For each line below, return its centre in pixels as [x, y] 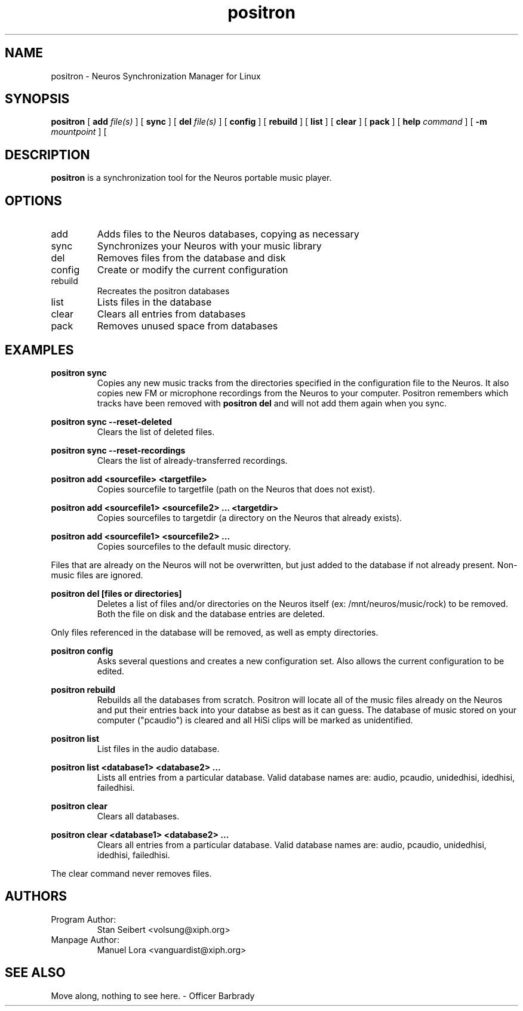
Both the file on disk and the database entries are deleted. [211, 614]
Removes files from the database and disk [191, 258]
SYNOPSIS [37, 99]
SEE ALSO [35, 973]
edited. [111, 671]
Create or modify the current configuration [193, 270]
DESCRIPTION [47, 155]
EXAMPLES [39, 350]
